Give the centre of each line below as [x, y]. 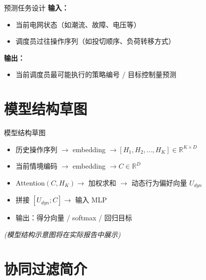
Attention [30, 182]
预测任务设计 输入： [36, 7]
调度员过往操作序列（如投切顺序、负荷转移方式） [95, 41]
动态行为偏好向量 [159, 182]
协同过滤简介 [46, 268]
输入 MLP [91, 200]
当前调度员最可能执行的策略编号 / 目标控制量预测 [96, 74]
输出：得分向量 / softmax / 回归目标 [74, 218]
